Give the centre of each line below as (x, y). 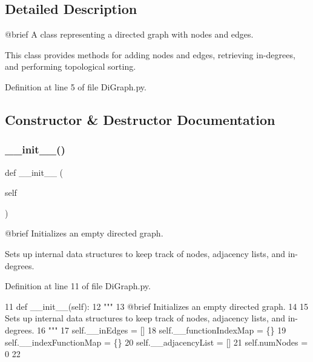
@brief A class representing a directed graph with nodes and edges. (129, 34)
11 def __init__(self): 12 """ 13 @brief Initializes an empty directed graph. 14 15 (156, 306)
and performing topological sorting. (71, 66)
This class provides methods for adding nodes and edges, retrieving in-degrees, (150, 54)
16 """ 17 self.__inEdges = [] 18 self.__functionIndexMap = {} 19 (162, 330)
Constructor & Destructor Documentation (140, 119)
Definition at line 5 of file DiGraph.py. (76, 86)
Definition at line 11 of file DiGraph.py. (78, 286)
